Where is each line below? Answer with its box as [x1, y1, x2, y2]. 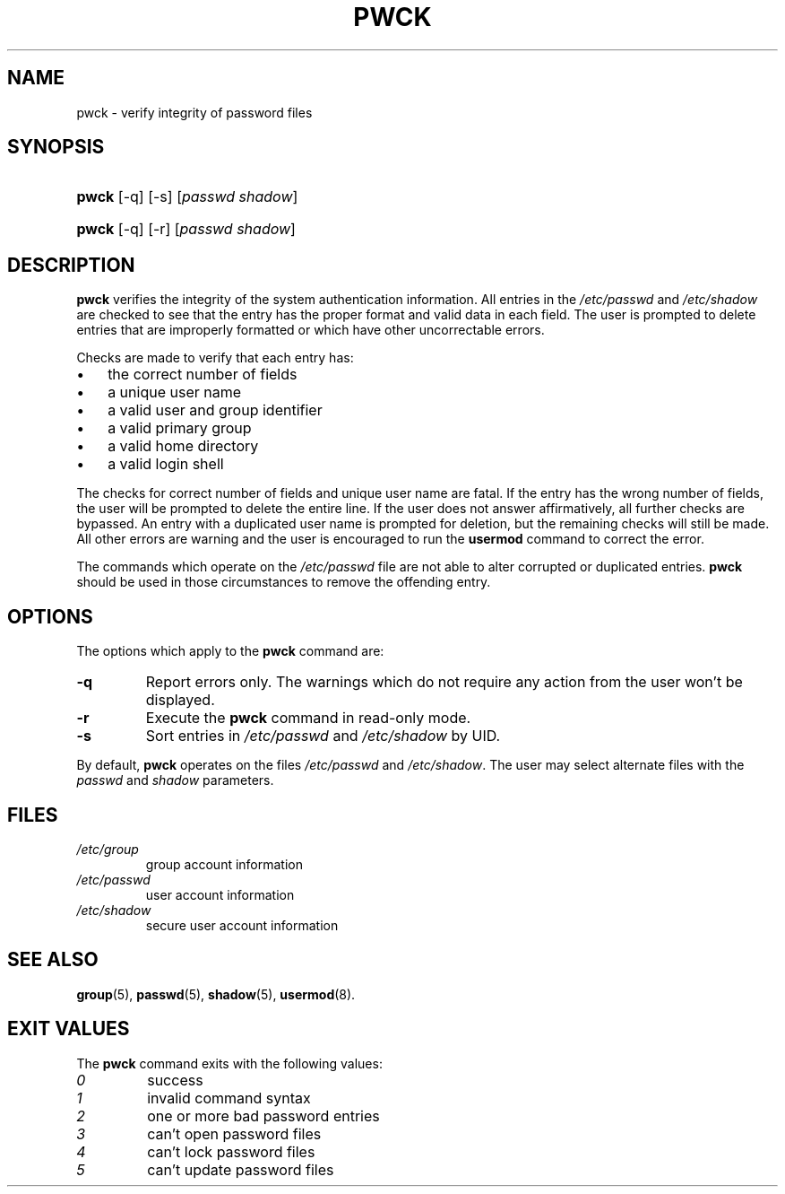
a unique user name [108, 383, 242, 402]
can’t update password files [147, 1160, 334, 1179]
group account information [145, 856, 304, 872]
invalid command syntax [147, 1088, 311, 1107]
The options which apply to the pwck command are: [76, 643, 384, 659]
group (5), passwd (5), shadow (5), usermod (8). [76, 986, 356, 1002]
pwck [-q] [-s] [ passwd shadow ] [76, 187, 298, 206]
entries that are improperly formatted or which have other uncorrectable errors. [76, 322, 545, 338]
